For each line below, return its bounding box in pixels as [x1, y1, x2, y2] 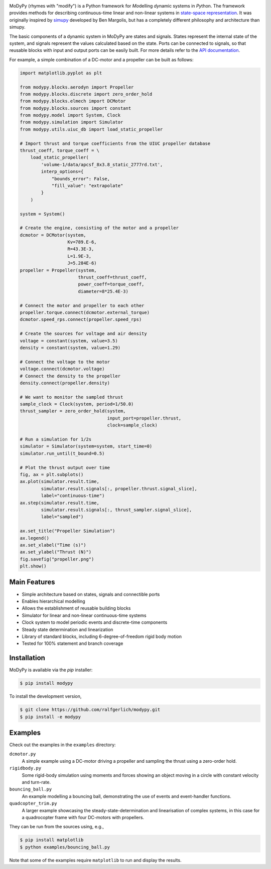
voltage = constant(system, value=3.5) [20, 338, 118, 343]
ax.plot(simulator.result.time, [20, 479, 100, 484]
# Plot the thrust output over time [20, 465, 110, 470]
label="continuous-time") [41, 493, 105, 498]
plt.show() [20, 563, 47, 569]
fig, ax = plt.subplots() [20, 471, 84, 477]
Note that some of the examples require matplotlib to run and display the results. [9, 857, 182, 863]
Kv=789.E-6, [67, 239, 97, 245]
